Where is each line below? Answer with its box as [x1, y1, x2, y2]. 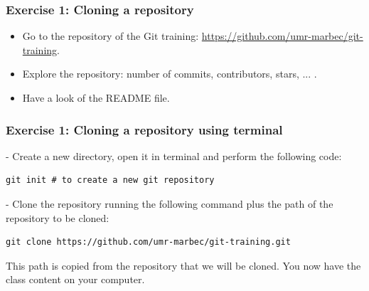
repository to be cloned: [6, 210, 109, 225]
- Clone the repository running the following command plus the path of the [6, 196, 333, 211]
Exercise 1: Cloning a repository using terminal [6, 120, 283, 138]
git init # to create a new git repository [6, 175, 215, 186]
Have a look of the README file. [22, 90, 170, 105]
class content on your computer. [6, 272, 145, 287]
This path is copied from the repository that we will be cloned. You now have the [6, 258, 361, 273]
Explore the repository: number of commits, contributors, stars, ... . [22, 66, 317, 81]
